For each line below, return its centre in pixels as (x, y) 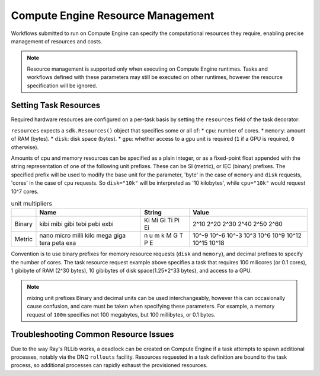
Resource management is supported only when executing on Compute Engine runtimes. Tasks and (147, 69)
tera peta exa (58, 243)
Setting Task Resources (56, 105)
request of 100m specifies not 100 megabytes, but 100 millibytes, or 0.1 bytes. (121, 314)
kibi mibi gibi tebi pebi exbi (76, 224)
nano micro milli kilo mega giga (83, 236)
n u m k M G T (164, 236)
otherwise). (25, 147)
